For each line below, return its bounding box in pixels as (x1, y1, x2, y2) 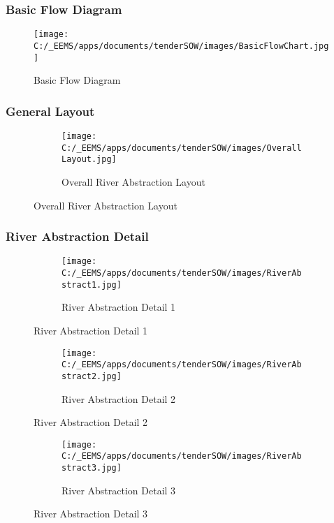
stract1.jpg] (61, 279, 122, 290)
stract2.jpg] (61, 371, 122, 381)
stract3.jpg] (61, 463, 122, 473)
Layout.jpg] (61, 154, 117, 165)
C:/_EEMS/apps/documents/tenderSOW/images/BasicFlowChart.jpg (34, 40, 329, 51)
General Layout (6, 102, 95, 119)
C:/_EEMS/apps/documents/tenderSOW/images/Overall (61, 142, 302, 153)
